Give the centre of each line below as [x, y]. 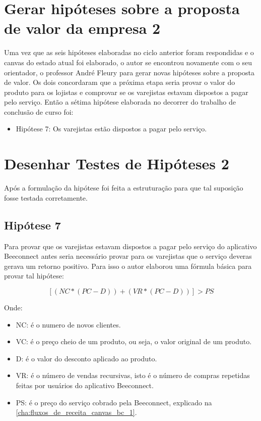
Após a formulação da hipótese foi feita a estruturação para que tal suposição [124, 188]
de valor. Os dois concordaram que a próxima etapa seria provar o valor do [120, 82]
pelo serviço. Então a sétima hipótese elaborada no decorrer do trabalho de [120, 102]
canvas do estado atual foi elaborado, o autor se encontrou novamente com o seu [128, 62]
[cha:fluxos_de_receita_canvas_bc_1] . [76, 412]
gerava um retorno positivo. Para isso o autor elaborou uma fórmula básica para [128, 266]
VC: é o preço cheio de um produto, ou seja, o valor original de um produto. [134, 341]
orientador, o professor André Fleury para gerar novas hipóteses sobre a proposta [129, 72]
